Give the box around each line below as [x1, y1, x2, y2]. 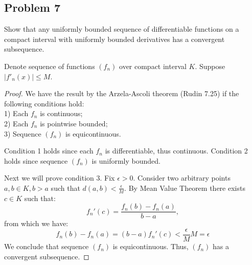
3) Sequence [4, 128, 41, 139]
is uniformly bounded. [91, 155, 161, 166]
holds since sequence [4, 155, 68, 166]
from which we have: [4, 218, 68, 229]
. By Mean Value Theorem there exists [124, 182, 245, 193]
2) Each [4, 118, 29, 128]
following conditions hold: [4, 98, 84, 108]
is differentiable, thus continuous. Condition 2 [105, 145, 248, 156]
